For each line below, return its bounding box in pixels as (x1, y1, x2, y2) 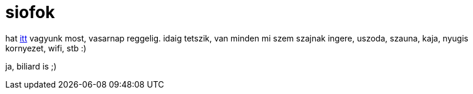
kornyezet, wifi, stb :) (5, 43, 87, 53)
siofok (5, 2, 55, 22)
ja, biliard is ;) (5, 61, 57, 71)
